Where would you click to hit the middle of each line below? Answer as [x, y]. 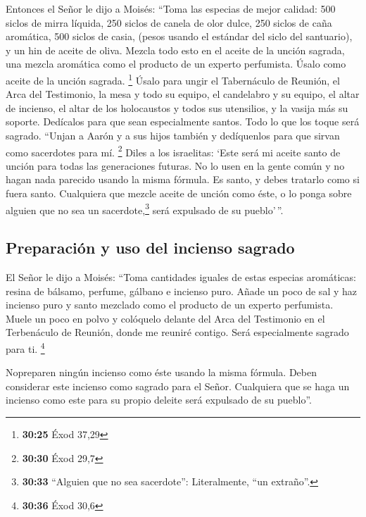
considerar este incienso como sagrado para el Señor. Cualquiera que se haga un [178, 386]
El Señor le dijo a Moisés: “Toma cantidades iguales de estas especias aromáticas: [181, 277]
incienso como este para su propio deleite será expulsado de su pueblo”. [159, 400]
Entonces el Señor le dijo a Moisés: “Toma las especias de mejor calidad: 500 [171, 8]
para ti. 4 [25, 348]
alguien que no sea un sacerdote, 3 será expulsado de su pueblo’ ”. [145, 208]
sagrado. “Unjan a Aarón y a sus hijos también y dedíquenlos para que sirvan [173, 135]
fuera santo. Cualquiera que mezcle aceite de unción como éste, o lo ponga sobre [179, 193]
